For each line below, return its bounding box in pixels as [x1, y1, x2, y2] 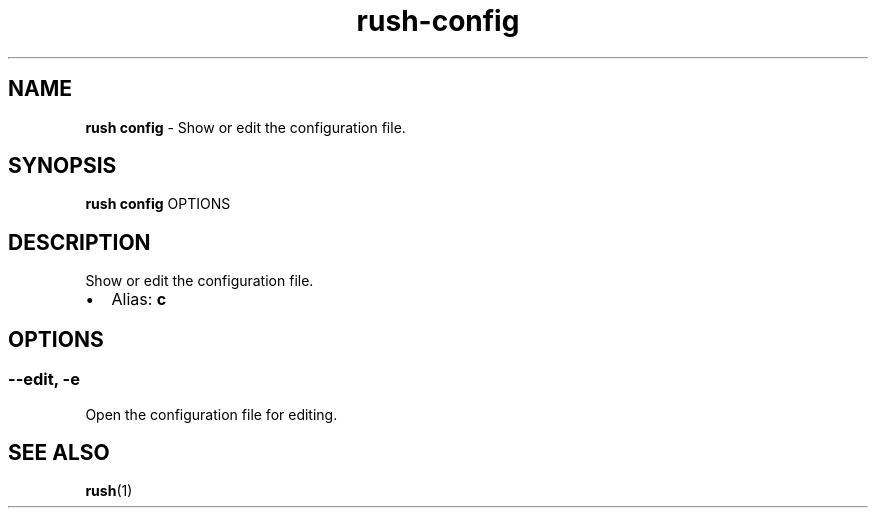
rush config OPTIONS [85, 195, 231, 213]
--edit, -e [8, 369, 81, 390]
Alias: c [111, 289, 167, 310]
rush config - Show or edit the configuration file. [85, 118, 406, 136]
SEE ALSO [8, 439, 110, 465]
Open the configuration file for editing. [85, 405, 338, 423]
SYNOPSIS [8, 153, 117, 179]
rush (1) [85, 482, 133, 500]
